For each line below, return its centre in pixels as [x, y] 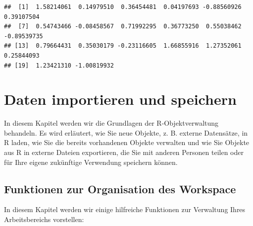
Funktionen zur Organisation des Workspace [120, 188]
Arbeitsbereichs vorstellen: [44, 219]
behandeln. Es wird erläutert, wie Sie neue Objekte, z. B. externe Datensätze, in [126, 132]
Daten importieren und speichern [120, 99]
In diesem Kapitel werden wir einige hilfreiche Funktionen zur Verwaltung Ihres [125, 209]
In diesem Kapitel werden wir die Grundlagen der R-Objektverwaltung [111, 123]
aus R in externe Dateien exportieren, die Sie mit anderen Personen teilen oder [124, 152]
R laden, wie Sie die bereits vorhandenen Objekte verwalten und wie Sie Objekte [127, 142]
